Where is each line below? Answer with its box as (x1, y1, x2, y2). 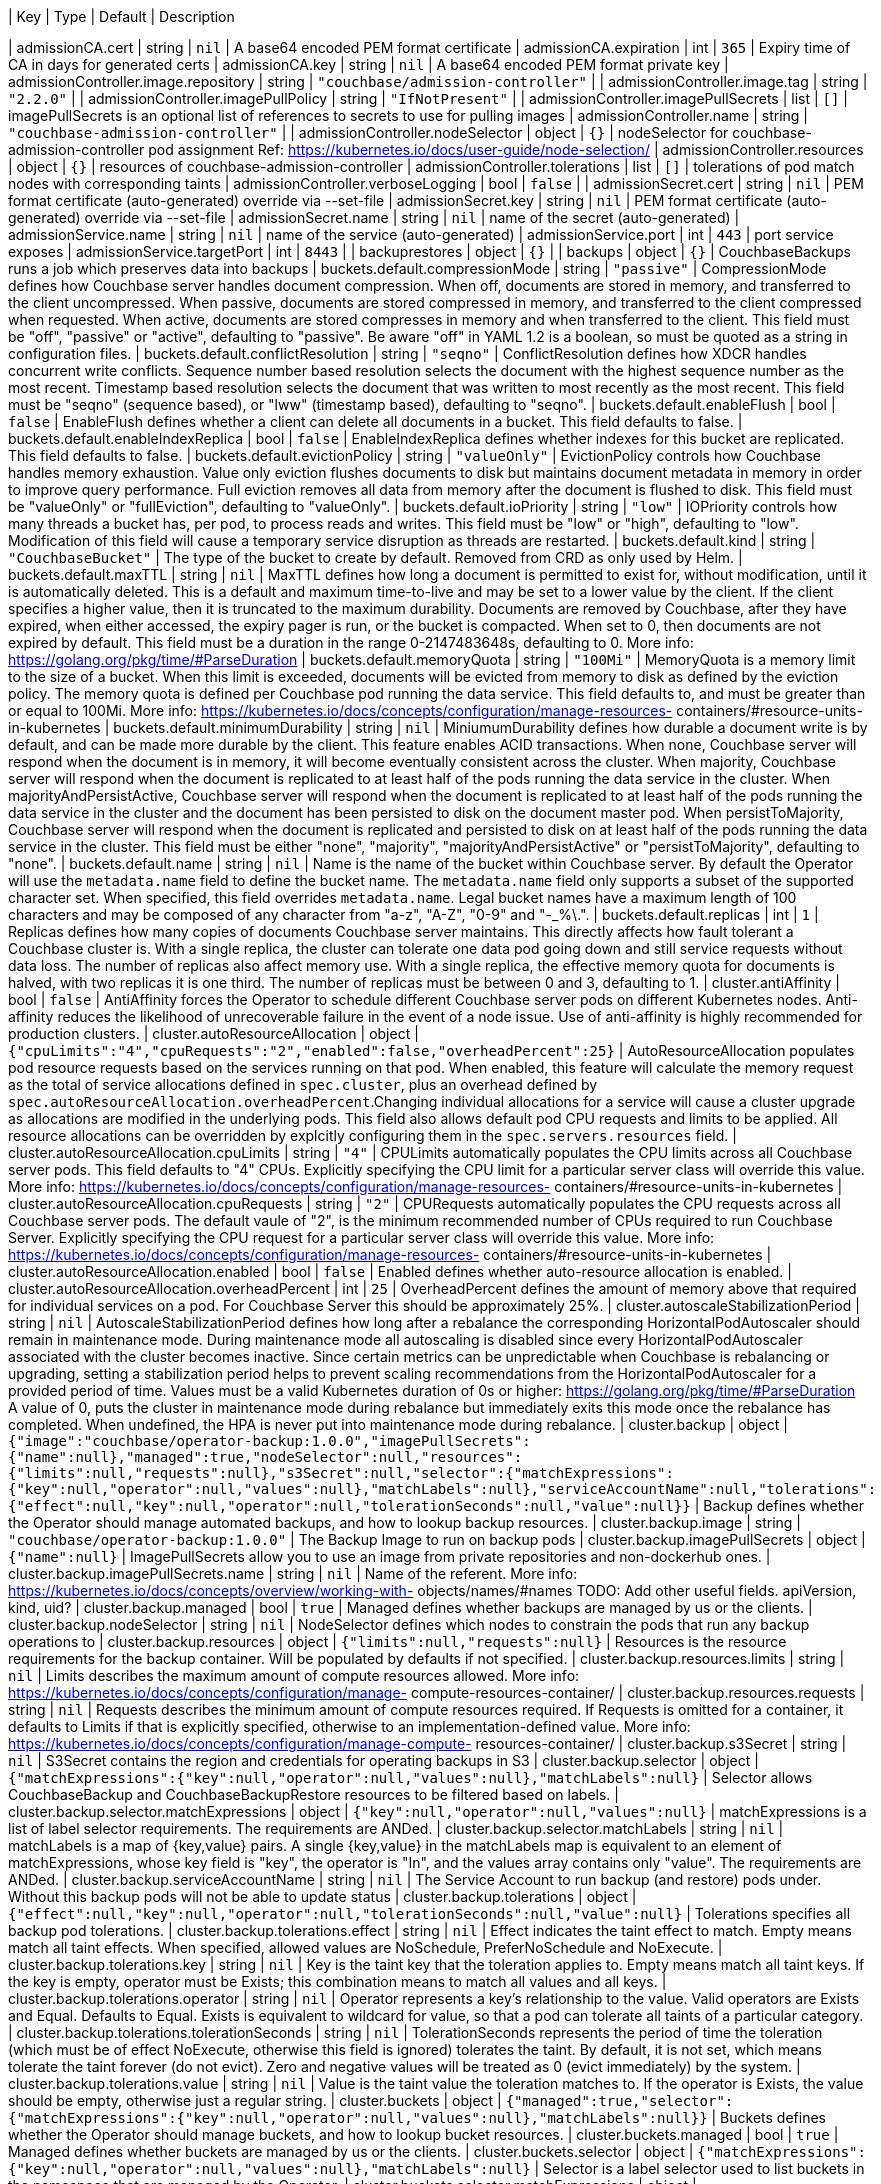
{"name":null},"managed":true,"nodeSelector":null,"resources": (8, 1449, 523, 1465)
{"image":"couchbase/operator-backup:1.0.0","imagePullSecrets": (8, 1433, 531, 1449)
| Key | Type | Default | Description (8, 8, 235, 25)
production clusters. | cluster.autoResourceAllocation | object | (8, 1025, 419, 1042)
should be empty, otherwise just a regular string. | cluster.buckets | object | (8, 2092, 502, 2109)
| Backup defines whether (694, 1497, 865, 1514)
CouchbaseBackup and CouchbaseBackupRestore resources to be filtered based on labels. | (8, 1786, 619, 1803)
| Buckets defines (711, 2109, 826, 2126)
